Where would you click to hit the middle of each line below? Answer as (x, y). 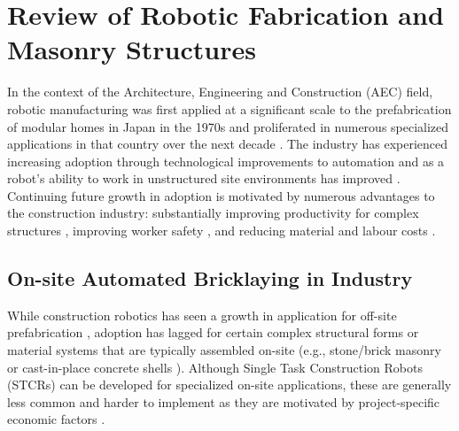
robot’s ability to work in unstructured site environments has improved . (204, 178)
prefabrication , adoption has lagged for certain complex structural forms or (213, 332)
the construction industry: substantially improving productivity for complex (213, 213)
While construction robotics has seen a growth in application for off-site (202, 315)
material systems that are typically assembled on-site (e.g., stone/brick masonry (224, 350)
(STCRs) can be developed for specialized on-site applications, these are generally (229, 385)
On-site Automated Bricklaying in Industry (210, 278)
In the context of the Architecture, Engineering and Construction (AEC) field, (220, 92)
